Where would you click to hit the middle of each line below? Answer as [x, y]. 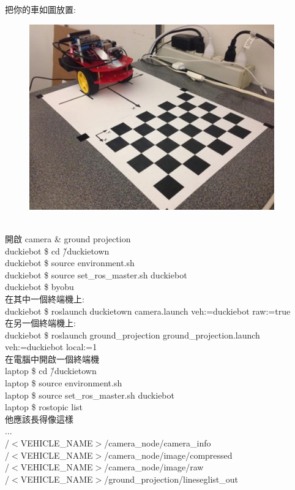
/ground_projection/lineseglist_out [171, 479]
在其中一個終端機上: [45, 298]
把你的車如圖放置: [40, 9]
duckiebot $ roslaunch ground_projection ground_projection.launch [133, 335]
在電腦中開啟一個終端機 [52, 358]
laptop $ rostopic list [44, 407]
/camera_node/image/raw [154, 467]
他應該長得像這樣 [39, 419]
